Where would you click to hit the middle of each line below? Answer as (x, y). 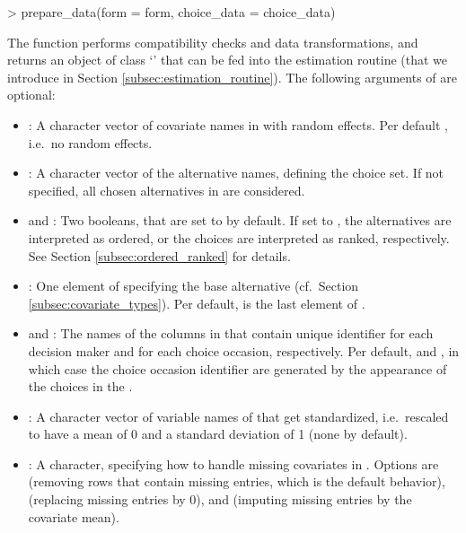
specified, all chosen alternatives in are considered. (167, 190)
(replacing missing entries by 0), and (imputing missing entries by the (220, 499)
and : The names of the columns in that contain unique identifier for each (231, 333)
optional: (31, 95)
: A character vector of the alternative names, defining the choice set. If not (236, 173)
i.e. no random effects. (90, 142)
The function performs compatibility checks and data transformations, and (213, 42)
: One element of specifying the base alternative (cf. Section (193, 286)
